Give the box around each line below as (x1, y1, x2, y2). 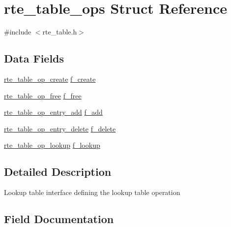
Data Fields (4, 51, 64, 66)
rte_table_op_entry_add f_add (4, 107, 103, 117)
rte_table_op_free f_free (4, 90, 82, 100)
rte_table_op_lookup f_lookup (4, 140, 100, 150)
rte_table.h (42, 27, 77, 37)
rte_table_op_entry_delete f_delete (4, 123, 116, 133)
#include (4, 27, 31, 37)
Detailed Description (4, 164, 112, 179)
